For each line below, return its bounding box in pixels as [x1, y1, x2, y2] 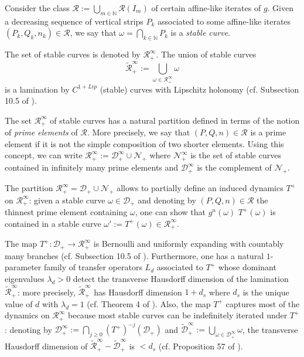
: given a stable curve [29, 193, 105, 206]
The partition [5, 182, 53, 194]
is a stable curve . [170, 26, 231, 39]
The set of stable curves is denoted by [5, 48, 141, 60]
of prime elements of [5, 126, 78, 138]
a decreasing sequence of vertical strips [5, 15, 144, 27]
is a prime [250, 126, 286, 138]
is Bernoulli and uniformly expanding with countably [93, 237, 284, 250]
